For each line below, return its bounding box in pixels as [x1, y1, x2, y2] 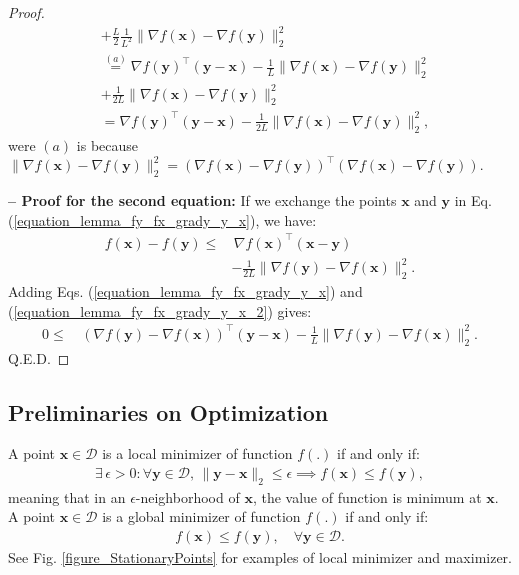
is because [76, 134, 139, 155]
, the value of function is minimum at [252, 486, 482, 507]
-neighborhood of [135, 486, 240, 507]
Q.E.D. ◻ [8, 347, 70, 368]
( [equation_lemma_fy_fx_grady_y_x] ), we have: [8, 209, 317, 230]
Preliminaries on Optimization [8, 396, 329, 427]
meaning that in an [8, 486, 126, 507]
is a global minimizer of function [102, 506, 301, 527]
